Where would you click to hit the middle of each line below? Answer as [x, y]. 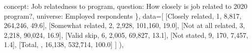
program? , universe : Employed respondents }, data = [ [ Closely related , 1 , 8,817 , [123, 15]
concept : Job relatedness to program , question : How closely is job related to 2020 [126, 6]
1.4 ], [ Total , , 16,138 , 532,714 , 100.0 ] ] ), [64, 44]
